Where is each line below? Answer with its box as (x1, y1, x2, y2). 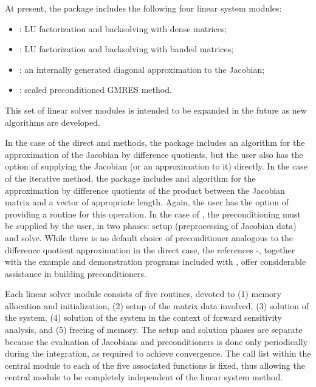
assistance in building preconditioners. (5, 267, 146, 279)
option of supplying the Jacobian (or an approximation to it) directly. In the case (5, 160, 307, 173)
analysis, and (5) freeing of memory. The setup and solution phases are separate (5, 323, 303, 336)
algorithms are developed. (5, 115, 100, 128)
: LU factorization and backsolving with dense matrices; (19, 22, 227, 35)
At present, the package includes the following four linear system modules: (5, 2, 282, 14)
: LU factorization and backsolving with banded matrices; (19, 43, 234, 55)
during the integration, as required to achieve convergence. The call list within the (5, 347, 311, 360)
